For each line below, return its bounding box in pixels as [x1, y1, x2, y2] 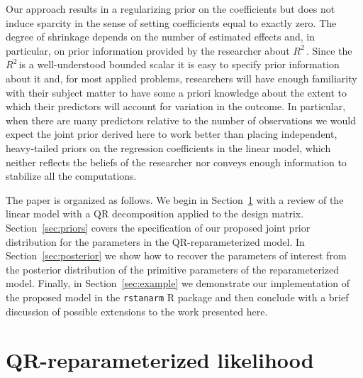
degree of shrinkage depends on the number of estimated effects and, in [6, 29, 315, 44]
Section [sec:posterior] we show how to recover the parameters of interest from [6, 248, 347, 263]
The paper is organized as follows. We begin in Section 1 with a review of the [6, 192, 344, 207]
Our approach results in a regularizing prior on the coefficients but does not [6, 1, 335, 16]
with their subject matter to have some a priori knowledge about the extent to [6, 85, 347, 99]
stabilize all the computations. [6, 168, 137, 183]
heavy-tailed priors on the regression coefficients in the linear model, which [6, 140, 331, 155]
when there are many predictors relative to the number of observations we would [6, 112, 356, 127]
